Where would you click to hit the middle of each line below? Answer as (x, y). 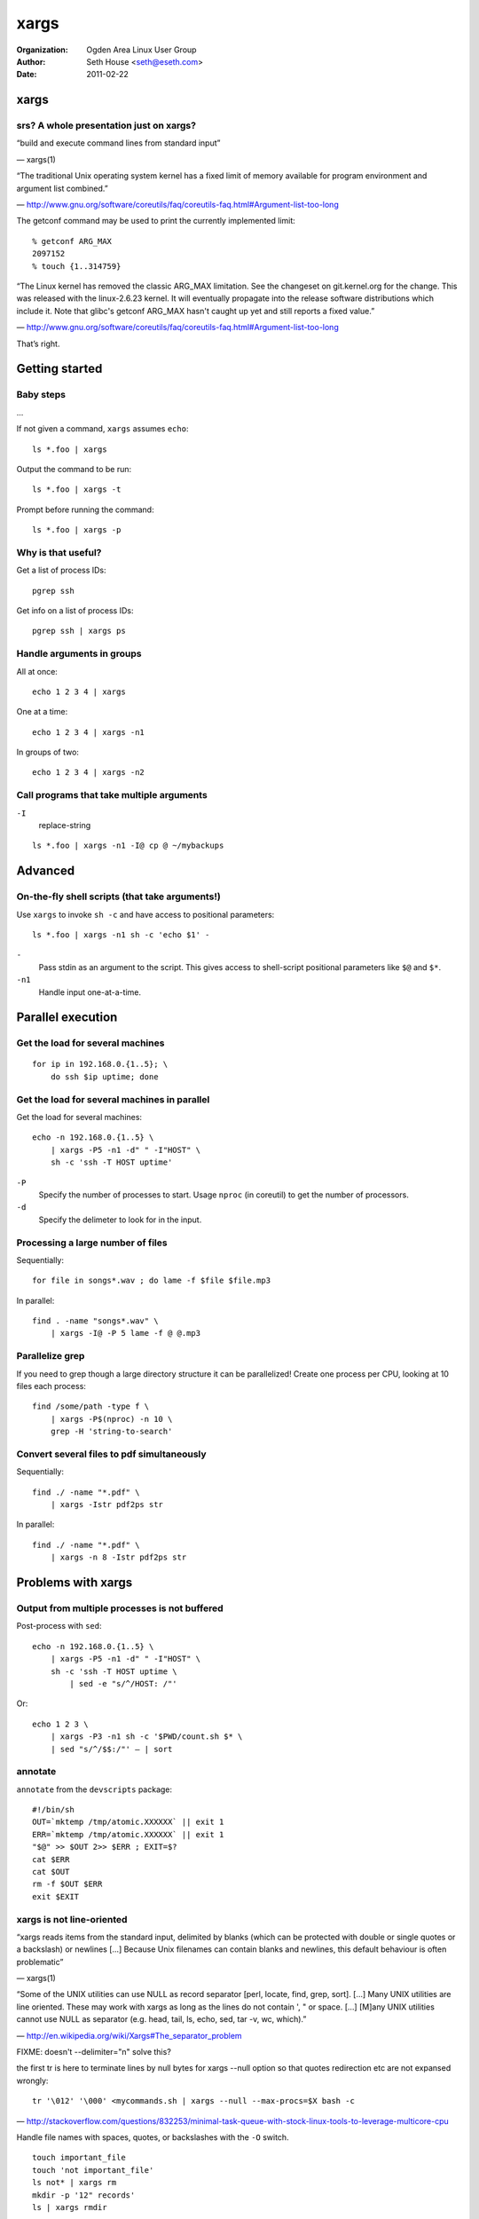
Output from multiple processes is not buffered (120, 1608)
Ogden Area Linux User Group (141, 50)
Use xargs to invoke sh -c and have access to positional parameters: (145, 914)
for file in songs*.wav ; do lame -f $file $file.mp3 (151, 1281)
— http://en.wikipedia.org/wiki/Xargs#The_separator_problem (130, 2035)
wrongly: (32, 2081)
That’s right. (38, 344)
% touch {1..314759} (77, 266)
